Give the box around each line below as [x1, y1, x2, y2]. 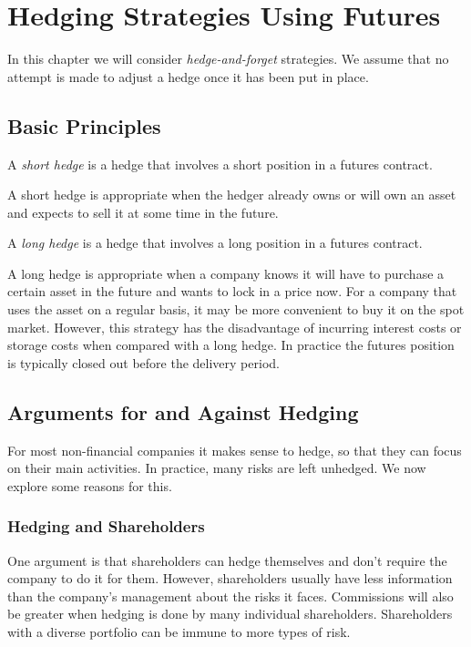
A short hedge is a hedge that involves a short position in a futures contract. [7, 154, 433, 173]
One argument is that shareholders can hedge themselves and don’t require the [7, 550, 447, 570]
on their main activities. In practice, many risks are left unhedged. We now [7, 458, 426, 478]
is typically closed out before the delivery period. [7, 353, 280, 372]
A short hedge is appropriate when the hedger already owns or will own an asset [7, 185, 456, 204]
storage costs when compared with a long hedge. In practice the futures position [7, 335, 455, 354]
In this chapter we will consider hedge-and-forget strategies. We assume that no [7, 49, 449, 68]
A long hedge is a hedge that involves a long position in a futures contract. [7, 233, 423, 252]
